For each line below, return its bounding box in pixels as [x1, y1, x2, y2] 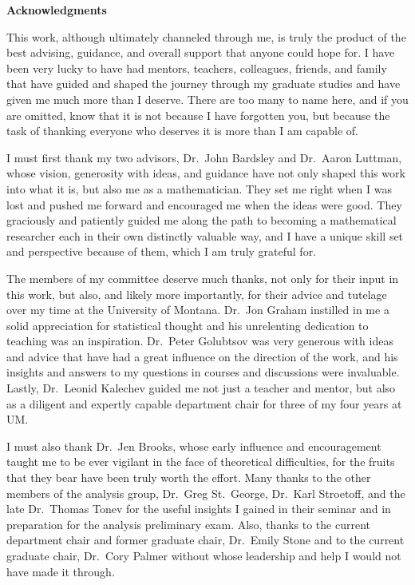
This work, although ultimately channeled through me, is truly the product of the [6, 28, 406, 45]
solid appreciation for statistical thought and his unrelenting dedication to [6, 316, 369, 333]
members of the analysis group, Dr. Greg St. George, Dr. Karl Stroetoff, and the [6, 484, 405, 501]
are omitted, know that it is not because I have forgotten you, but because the [6, 106, 390, 123]
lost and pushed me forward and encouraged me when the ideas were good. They [6, 196, 402, 213]
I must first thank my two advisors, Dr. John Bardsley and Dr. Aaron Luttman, [6, 149, 402, 165]
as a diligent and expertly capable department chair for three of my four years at [6, 395, 402, 412]
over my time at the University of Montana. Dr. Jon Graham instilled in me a [6, 301, 389, 318]
